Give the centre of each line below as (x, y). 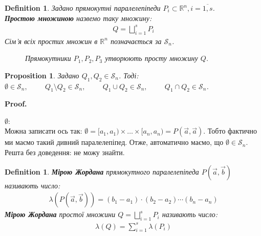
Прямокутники (48, 58)
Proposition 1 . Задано (42, 75)
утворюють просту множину (151, 58)
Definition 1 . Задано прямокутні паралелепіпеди (83, 8)
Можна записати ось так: (43, 131)
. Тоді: (128, 75)
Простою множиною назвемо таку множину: (78, 18)
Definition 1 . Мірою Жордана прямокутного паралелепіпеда (102, 171)
